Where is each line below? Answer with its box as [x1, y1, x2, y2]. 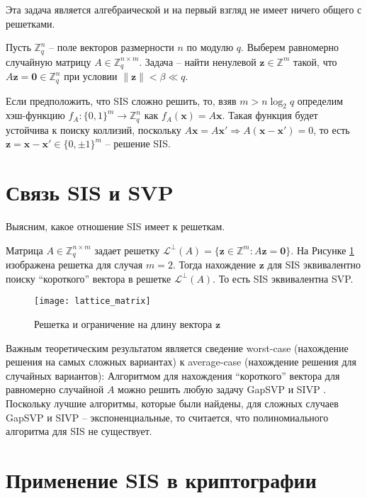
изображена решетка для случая [6, 257, 143, 272]
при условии [64, 69, 118, 84]
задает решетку [94, 242, 160, 257]
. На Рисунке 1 [290, 242, 355, 257]
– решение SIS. [105, 136, 171, 151]
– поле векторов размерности [49, 40, 174, 55]
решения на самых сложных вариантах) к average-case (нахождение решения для [6, 354, 356, 369]
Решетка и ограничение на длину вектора [34, 317, 213, 331]
